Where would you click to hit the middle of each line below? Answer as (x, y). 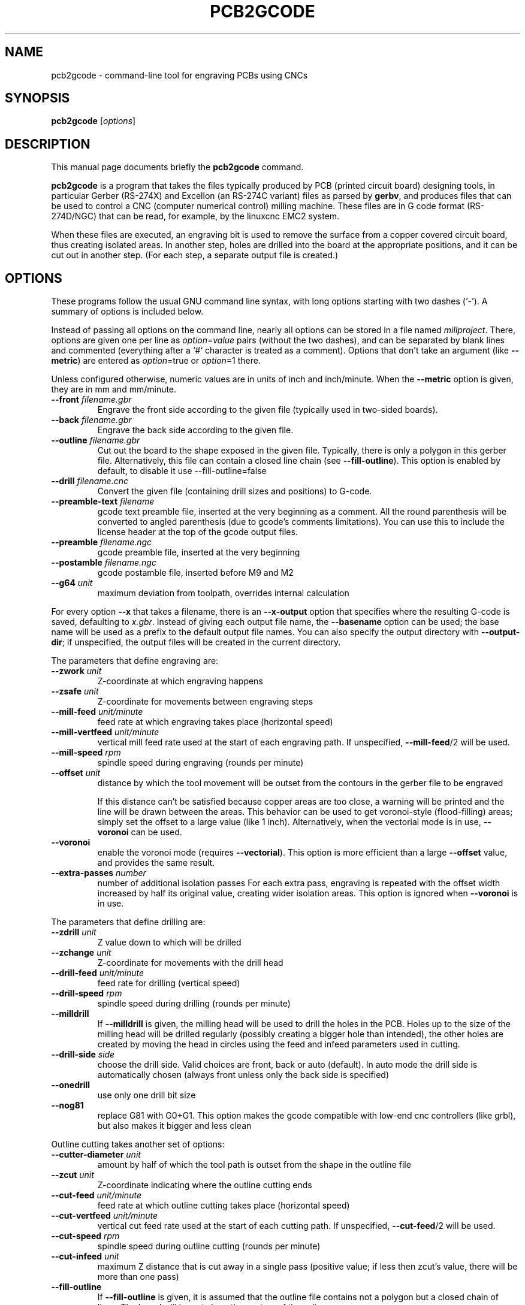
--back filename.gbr (91, 420)
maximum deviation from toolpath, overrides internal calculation (223, 593)
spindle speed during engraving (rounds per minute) (200, 763)
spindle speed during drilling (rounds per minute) (194, 1004)
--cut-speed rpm (85, 1236)
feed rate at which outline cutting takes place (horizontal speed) (224, 1206)
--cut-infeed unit (85, 1256)
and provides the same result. (156, 863)
